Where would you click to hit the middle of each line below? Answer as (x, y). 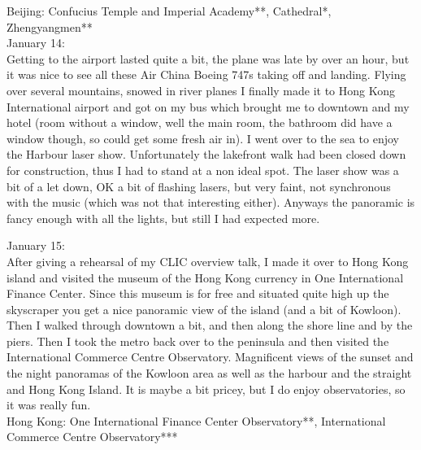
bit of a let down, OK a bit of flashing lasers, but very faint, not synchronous (199, 186)
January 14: (36, 43)
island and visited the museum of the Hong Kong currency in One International (205, 277)
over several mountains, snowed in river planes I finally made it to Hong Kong (201, 90)
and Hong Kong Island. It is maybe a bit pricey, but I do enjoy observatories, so (206, 389)
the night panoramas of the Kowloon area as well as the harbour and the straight (209, 373)
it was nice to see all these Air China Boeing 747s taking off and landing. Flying (206, 74)
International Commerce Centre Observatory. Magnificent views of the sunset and (210, 357)
